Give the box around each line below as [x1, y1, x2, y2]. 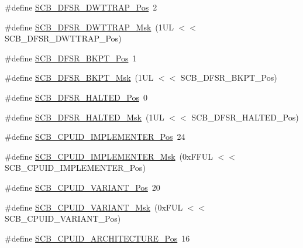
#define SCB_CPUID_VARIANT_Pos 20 [5, 181, 160, 193]
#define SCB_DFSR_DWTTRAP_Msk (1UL [5, 20, 174, 33]
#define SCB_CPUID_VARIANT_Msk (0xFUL [5, 201, 183, 213]
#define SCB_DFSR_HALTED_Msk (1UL [5, 111, 164, 123]
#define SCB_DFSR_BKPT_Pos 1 [5, 51, 137, 64]
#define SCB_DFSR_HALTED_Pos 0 [5, 91, 147, 103]
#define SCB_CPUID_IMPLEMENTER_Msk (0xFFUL [5, 150, 213, 162]
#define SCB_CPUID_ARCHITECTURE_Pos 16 [5, 232, 190, 244]
